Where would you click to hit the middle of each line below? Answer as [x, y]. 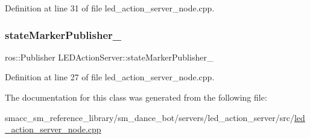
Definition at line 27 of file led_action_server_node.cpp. [110, 77]
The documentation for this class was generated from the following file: [136, 97]
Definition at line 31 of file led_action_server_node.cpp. [110, 8]
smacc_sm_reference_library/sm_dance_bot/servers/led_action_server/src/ [150, 117]
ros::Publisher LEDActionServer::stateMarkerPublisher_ [109, 57]
